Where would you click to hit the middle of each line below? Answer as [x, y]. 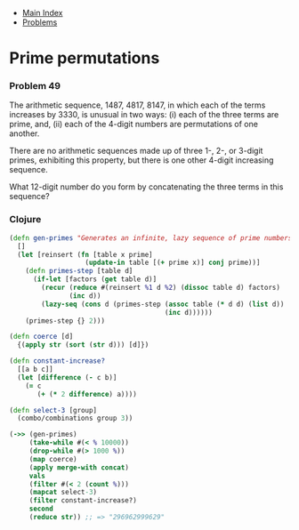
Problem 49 [35, 86]
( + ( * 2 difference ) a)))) [87, 394]
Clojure [25, 220]
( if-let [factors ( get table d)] [95, 279]
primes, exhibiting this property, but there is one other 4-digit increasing [141, 160]
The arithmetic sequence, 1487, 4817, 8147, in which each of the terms [137, 105]
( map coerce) [53, 459]
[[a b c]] [35, 369]
